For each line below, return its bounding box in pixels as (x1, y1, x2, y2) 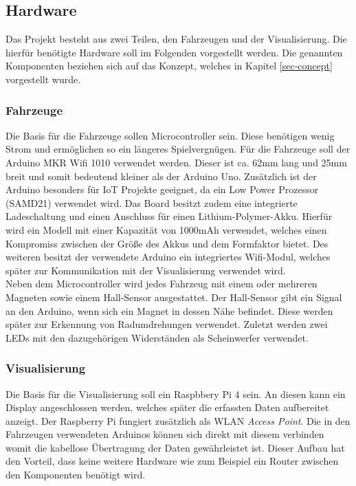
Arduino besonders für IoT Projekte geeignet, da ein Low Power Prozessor (5, 182, 319, 197)
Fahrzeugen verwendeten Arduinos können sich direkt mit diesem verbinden (5, 427, 324, 441)
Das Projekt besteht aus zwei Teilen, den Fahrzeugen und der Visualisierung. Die (5, 32, 347, 46)
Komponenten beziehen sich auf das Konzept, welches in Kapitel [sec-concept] (5, 58, 333, 73)
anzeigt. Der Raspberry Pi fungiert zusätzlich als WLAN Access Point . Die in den (5, 413, 351, 428)
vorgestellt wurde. (5, 71, 81, 86)
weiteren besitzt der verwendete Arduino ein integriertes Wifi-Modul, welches (5, 250, 331, 264)
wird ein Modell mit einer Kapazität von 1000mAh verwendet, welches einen (5, 222, 327, 236)
